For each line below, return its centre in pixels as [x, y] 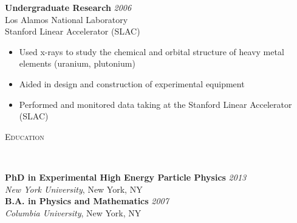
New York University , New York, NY [74, 189]
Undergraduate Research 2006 [68, 7]
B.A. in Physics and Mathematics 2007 [87, 201]
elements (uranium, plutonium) [77, 63]
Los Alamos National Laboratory [67, 19]
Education [25, 136]
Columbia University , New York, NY [73, 212]
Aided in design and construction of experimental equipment [132, 83]
